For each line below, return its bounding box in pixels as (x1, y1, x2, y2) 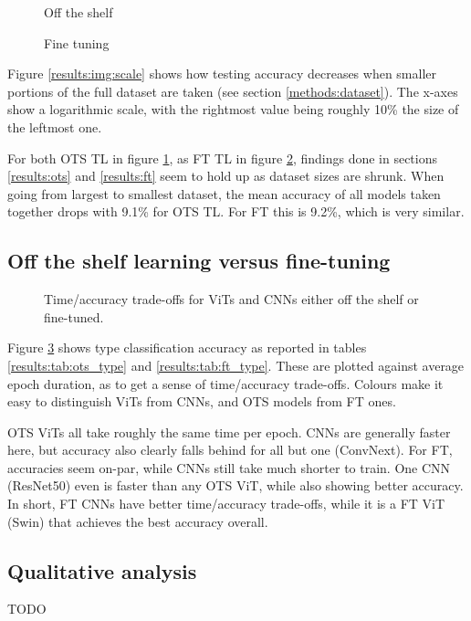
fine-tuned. (44, 307, 104, 326)
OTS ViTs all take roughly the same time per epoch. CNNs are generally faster (7, 422, 451, 441)
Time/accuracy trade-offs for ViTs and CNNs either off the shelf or (44, 289, 419, 309)
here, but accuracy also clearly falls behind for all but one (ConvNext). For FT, (7, 440, 453, 459)
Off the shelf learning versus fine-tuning (7, 247, 391, 275)
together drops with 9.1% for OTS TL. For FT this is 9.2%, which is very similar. (7, 202, 465, 221)
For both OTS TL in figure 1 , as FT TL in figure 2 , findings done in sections (7, 148, 438, 167)
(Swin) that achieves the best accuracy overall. (7, 511, 268, 531)
